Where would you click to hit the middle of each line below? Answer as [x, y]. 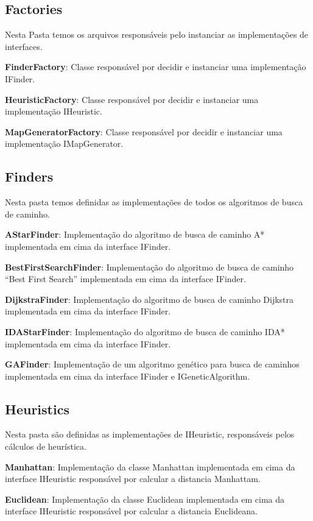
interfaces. [24, 46]
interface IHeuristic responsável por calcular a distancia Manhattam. [133, 479]
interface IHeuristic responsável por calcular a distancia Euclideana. [131, 511]
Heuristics [37, 409]
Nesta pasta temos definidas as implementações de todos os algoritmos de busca [154, 202]
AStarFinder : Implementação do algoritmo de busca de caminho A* [135, 234]
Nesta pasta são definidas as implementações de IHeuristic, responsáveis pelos [150, 434]
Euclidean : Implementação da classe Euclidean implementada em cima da [145, 499]
